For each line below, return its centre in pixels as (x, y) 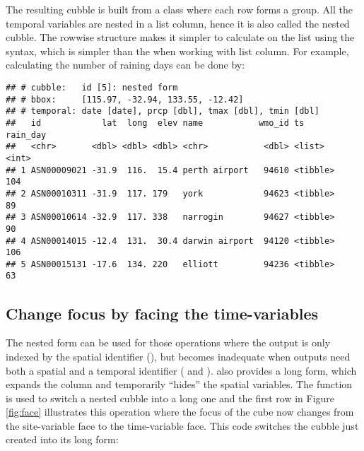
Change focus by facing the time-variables (162, 313)
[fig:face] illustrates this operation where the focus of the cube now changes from (180, 412)
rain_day (26, 135)
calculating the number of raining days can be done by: (125, 65)
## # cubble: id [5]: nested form (92, 87)
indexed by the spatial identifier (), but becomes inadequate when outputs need (178, 356)
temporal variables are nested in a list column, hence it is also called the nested (178, 23)
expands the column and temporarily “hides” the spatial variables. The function (179, 384)
